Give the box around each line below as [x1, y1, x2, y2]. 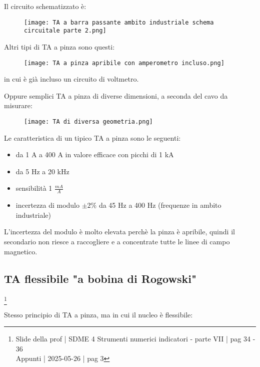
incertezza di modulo [15, 200, 80, 210]
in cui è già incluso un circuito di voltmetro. [4, 74, 139, 84]
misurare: [4, 100, 32, 111]
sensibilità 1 [15, 183, 52, 193]
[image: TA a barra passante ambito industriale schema [24, 19, 214, 26]
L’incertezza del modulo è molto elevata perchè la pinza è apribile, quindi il [4, 226, 235, 237]
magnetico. [4, 246, 37, 256]
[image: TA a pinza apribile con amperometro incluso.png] [24, 59, 224, 67]
